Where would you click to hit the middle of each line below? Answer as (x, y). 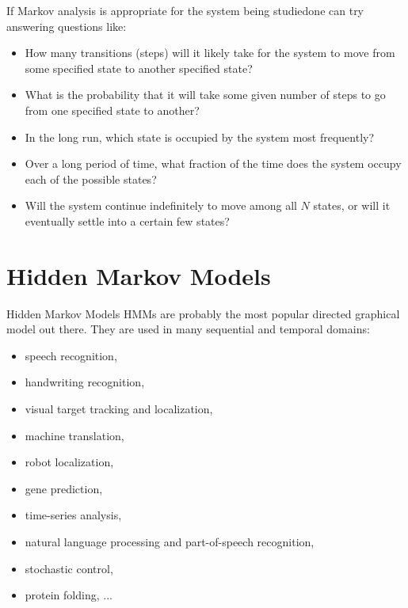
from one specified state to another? (112, 110)
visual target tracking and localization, (119, 409)
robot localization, (69, 462)
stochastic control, (69, 568)
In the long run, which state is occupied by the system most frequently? (200, 137)
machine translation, (74, 435)
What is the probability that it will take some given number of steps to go (205, 95)
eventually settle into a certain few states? (127, 220)
